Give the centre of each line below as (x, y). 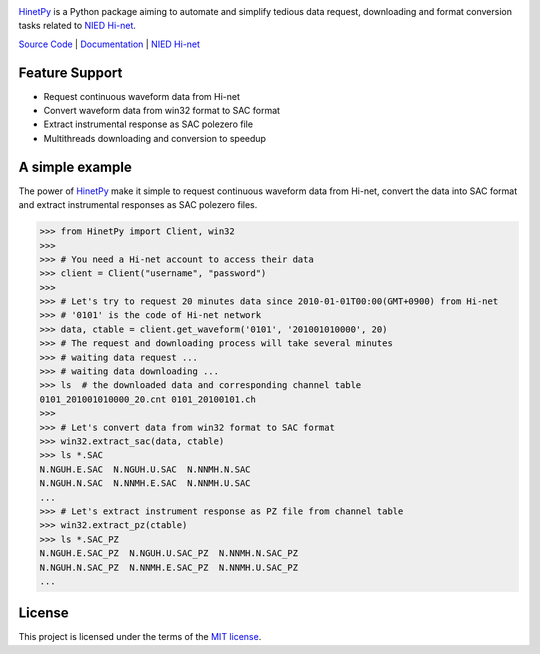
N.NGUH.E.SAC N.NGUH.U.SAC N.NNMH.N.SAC (145, 469)
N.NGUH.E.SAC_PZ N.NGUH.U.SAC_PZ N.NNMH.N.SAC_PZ (169, 553)
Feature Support (70, 72)
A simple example (75, 166)
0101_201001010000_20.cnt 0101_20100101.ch (148, 399)
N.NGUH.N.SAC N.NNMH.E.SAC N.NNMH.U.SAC (145, 483)
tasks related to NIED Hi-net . (77, 26)
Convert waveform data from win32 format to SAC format (161, 111)
